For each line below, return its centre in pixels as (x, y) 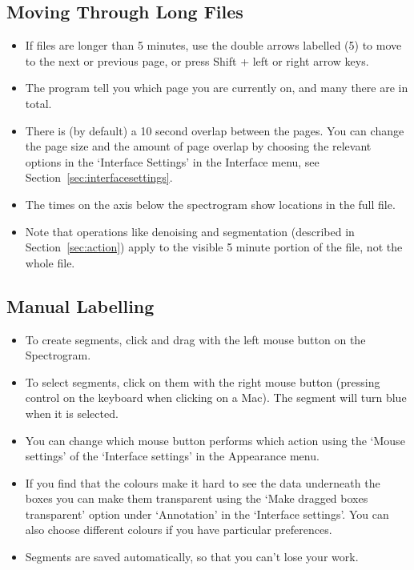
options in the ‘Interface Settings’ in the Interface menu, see (172, 161)
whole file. (50, 262)
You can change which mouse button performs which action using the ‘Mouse (215, 440)
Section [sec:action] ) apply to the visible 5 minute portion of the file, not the (214, 247)
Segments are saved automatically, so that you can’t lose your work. (192, 557)
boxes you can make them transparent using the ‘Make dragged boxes (197, 498)
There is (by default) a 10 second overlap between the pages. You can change (215, 130)
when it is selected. (72, 413)
